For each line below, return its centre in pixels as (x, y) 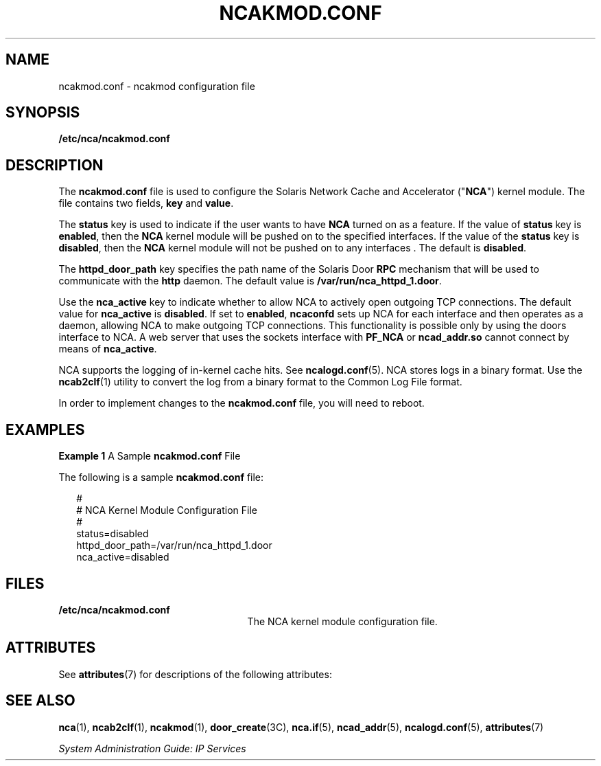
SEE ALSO (40, 701)
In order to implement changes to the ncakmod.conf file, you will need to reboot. (241, 403)
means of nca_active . (108, 349)
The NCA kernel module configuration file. (342, 621)
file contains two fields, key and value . (146, 203)
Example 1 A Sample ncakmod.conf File (150, 456)
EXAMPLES (45, 429)
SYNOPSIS (43, 113)
